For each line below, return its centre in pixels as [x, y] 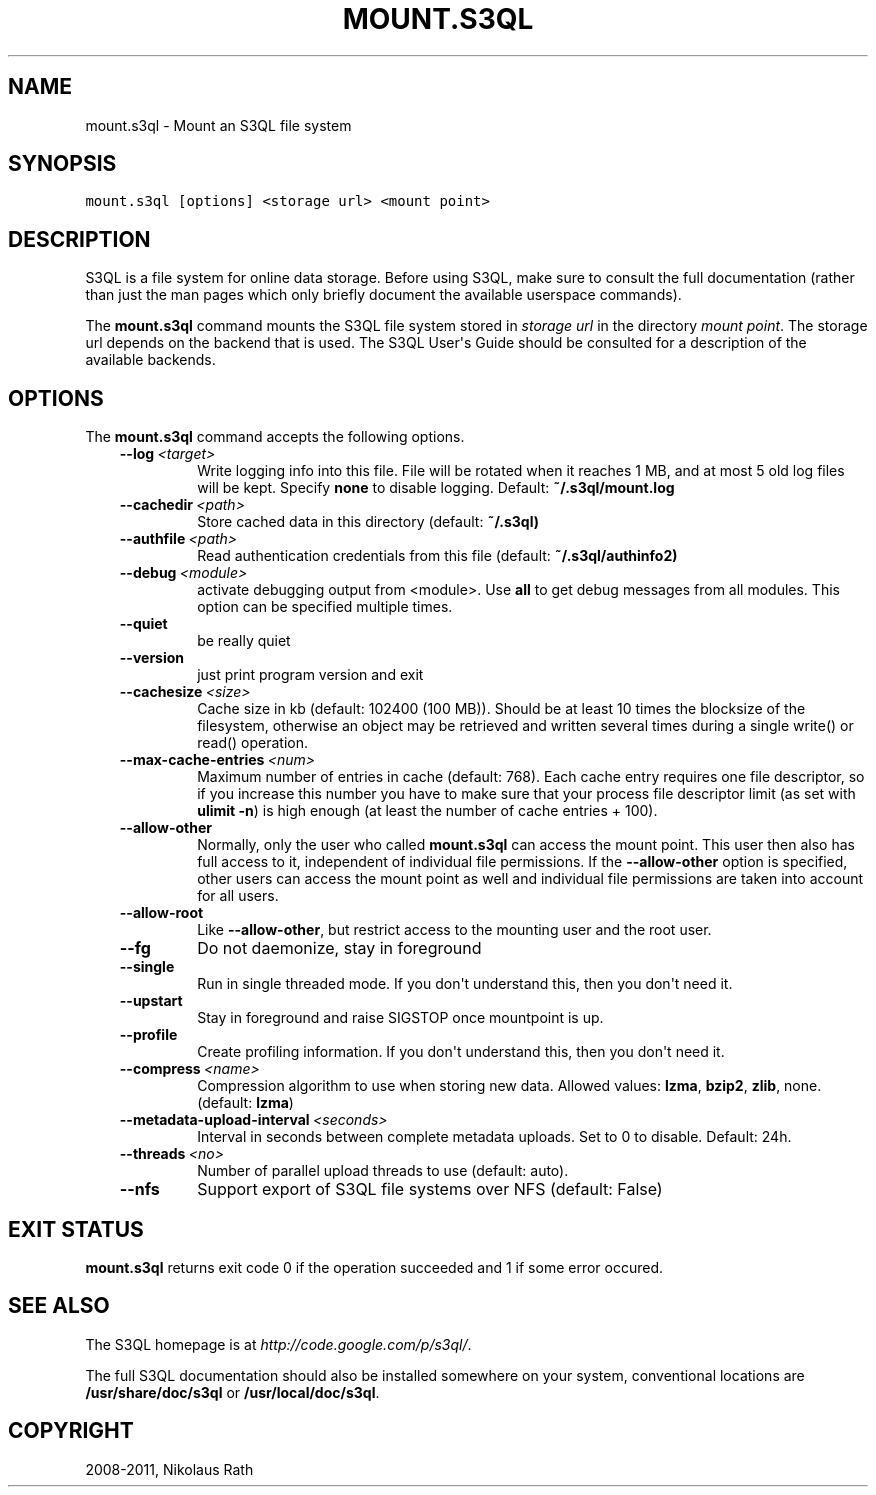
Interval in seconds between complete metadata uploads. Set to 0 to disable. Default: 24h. [494, 1137]
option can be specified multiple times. [325, 607]
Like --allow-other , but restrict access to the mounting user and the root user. [454, 930]
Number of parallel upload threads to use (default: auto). [383, 1171]
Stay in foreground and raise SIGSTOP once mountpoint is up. [400, 1018]
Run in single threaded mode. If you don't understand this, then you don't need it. [465, 984]
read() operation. [253, 743]
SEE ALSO [59, 1306]
